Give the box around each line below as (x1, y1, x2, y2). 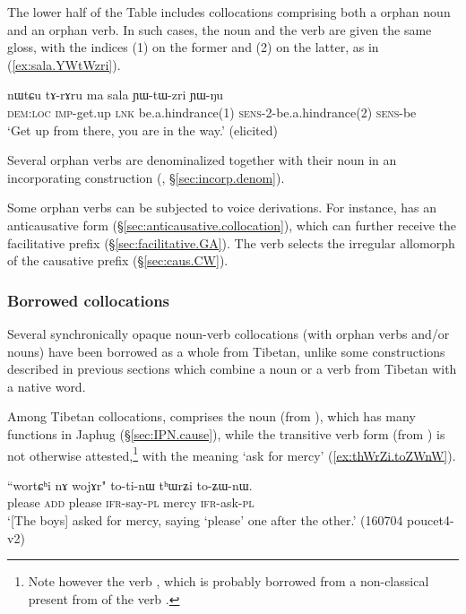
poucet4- (407, 510, 454, 529)
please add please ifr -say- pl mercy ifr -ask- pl (7, 493, 255, 512)
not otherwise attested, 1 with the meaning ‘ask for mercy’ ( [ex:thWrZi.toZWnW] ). (7, 443, 456, 464)
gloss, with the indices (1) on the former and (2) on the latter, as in (7, 38, 379, 56)
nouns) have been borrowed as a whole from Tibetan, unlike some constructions (7, 342, 445, 360)
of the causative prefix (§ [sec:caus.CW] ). (7, 251, 229, 270)
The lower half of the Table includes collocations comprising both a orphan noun (7, 3, 451, 21)
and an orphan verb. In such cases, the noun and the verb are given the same (7, 20, 432, 39)
